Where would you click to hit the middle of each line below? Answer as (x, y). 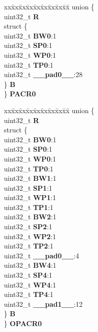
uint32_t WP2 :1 (30, 236)
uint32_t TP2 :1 (29, 246)
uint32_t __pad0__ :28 (43, 74)
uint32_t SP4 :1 (28, 275)
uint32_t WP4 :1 (30, 284)
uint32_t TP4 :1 (29, 294)
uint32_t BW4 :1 (30, 265)
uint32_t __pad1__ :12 (43, 304)
